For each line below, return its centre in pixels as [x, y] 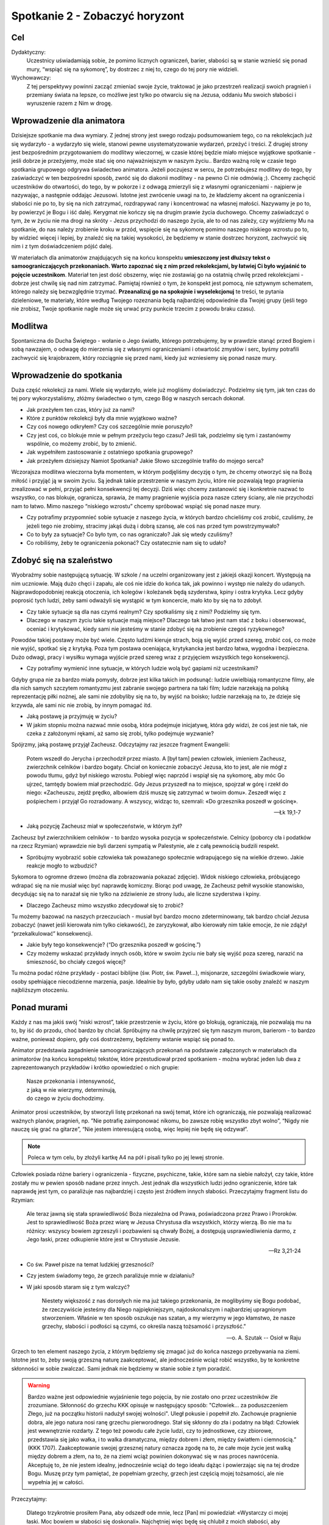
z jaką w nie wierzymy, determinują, [72, 1089]
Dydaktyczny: [28, 52]
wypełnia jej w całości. [56, 1482]
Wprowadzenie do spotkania [67, 375]
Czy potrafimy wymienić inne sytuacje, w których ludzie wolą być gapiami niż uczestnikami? [142, 669]
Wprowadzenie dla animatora [68, 121]
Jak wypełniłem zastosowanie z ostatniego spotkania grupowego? [110, 452]
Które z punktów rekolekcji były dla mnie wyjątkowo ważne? [102, 418]
